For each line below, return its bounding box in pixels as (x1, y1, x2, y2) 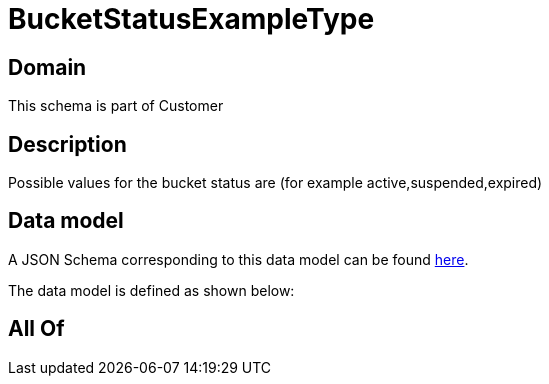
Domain (8, 54, 87, 80)
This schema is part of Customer (8, 97, 224, 115)
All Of (8, 316, 65, 342)
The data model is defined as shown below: (8, 281, 295, 299)
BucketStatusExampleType (8, 2, 375, 36)
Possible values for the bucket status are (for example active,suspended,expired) (8, 174, 543, 192)
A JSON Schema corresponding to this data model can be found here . (8, 250, 469, 268)
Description (8, 131, 127, 157)
